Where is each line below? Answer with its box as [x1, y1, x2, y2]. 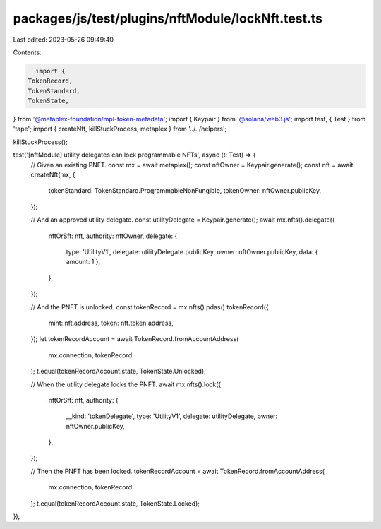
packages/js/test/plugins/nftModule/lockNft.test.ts [13, 11, 323, 26]
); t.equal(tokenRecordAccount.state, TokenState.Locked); [30, 499, 200, 508]
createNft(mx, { [30, 170, 75, 179]
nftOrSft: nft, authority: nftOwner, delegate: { [48, 232, 178, 240]
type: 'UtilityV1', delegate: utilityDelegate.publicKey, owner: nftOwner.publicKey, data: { [66, 247, 318, 256]
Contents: [13, 48, 42, 57]
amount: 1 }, [66, 258, 101, 266]
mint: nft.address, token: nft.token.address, [48, 319, 174, 327]
